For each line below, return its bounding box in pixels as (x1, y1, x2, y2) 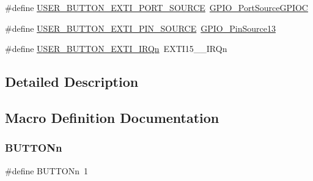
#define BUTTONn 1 (5, 164, 88, 177)
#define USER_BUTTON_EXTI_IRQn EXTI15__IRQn (5, 42, 227, 55)
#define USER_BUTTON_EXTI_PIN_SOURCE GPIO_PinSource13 (5, 21, 276, 34)
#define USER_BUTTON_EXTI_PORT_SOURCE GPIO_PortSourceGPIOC (5, 1, 308, 13)
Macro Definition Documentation (5, 108, 219, 127)
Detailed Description (5, 72, 139, 91)
